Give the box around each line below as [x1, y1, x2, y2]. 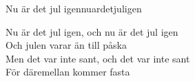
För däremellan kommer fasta [6, 65, 130, 79]
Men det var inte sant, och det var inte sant [6, 51, 190, 65]
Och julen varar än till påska [6, 38, 127, 52]
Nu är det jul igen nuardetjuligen [6, 1, 142, 15]
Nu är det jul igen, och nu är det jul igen [6, 24, 178, 38]
